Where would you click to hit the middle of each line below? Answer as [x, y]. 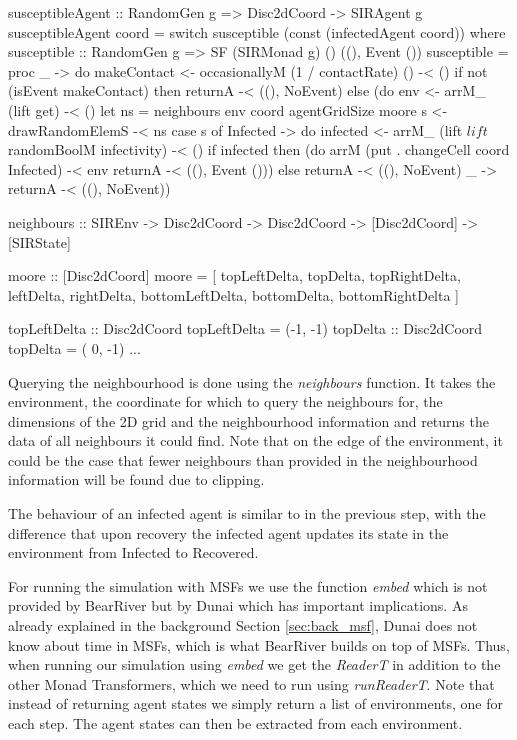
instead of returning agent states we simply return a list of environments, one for [255, 703]
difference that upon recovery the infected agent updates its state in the [228, 532]
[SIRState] [39, 241]
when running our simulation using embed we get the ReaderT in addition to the [254, 664]
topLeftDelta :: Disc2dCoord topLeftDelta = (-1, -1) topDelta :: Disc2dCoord [245, 328]
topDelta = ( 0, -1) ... [74, 347]
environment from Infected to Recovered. [133, 552]
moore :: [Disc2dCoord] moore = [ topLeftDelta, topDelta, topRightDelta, [234, 275]
